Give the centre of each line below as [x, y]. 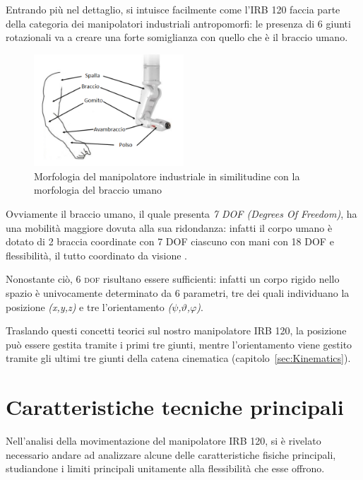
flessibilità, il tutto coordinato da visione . [96, 255]
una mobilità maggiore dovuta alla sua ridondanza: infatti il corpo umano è [169, 227]
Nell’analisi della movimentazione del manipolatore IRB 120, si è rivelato [163, 441]
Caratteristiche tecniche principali [175, 407]
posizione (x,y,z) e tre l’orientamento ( [89, 306]
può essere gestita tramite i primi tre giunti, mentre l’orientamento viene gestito [179, 344]
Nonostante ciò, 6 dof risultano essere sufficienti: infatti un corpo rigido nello [173, 279]
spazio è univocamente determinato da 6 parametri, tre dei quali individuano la [178, 292]
